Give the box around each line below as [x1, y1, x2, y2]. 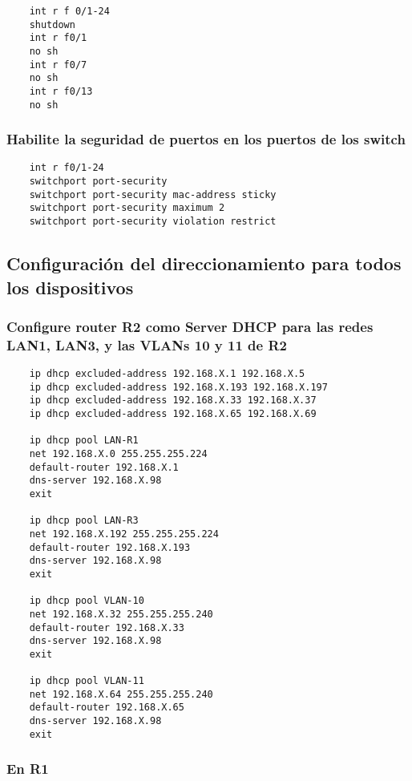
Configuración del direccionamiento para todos [6, 251, 402, 276]
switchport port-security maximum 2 [29, 202, 225, 214]
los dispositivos [6, 274, 134, 299]
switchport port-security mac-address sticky [29, 188, 277, 200]
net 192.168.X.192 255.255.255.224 [29, 528, 219, 540]
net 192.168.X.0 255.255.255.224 [29, 448, 208, 459]
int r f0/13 [29, 85, 93, 97]
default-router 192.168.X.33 [29, 621, 184, 633]
